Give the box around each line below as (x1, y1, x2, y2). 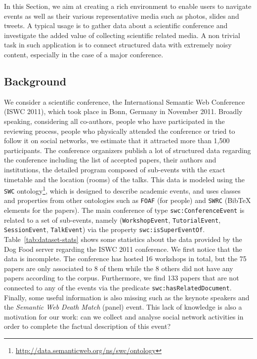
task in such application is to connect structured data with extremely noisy (4, 40, 232, 50)
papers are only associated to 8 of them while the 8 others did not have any (4, 263, 233, 273)
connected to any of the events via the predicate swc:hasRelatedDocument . (4, 282, 232, 293)
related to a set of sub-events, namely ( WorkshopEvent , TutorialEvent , (4, 214, 221, 225)
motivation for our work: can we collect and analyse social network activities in (4, 311, 244, 321)
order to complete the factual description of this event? (4, 321, 171, 331)
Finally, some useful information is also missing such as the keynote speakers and (4, 292, 250, 302)
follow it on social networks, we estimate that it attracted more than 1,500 (4, 135, 230, 146)
